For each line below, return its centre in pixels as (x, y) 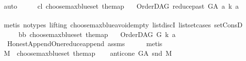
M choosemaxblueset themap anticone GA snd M (88, 53)
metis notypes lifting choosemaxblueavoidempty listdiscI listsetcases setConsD (123, 25)
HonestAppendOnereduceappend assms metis (85, 43)
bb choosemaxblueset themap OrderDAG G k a (97, 34)
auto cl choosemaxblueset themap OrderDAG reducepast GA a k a (121, 6)
